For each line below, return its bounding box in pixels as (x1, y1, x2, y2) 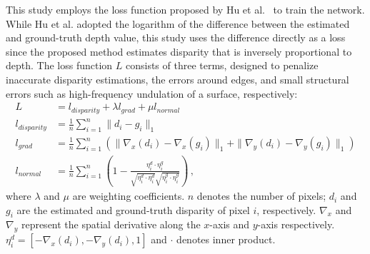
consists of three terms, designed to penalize (125, 58, 319, 73)
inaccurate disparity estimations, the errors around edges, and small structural (6, 71, 349, 86)
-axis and (209, 217, 250, 232)
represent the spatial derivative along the (21, 217, 201, 232)
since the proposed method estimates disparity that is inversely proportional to (6, 44, 352, 59)
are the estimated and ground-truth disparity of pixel (16, 202, 250, 217)
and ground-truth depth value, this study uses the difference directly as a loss (6, 30, 346, 45)
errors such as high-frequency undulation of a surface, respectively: (6, 86, 298, 101)
